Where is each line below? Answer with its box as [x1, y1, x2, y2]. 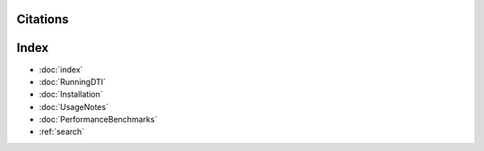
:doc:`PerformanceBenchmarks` [39, 114, 158, 125]
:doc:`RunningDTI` [39, 76, 107, 87]
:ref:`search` [39, 126, 85, 138]
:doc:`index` [39, 63, 83, 75]
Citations [16, 12, 69, 27]
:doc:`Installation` [39, 89, 103, 100]
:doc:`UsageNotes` [39, 101, 109, 112]
